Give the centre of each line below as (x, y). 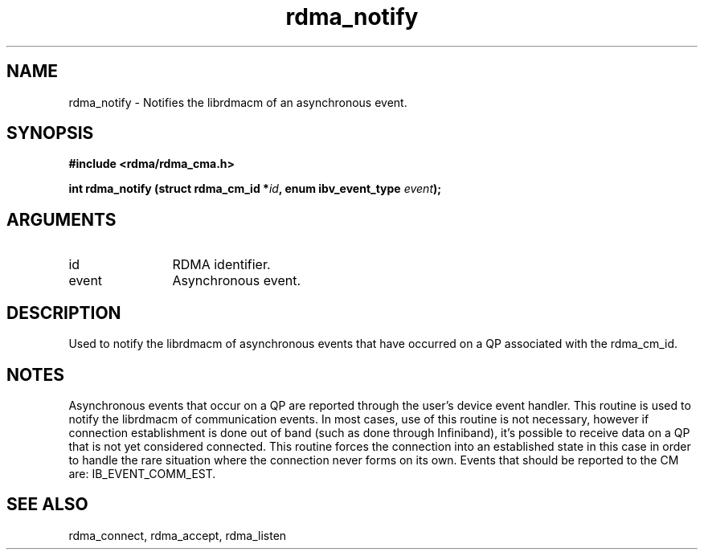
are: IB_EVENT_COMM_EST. (142, 473)
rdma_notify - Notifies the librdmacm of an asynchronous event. (238, 102)
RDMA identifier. (221, 265)
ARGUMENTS (61, 219)
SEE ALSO (47, 505)
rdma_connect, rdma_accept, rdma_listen (178, 535)
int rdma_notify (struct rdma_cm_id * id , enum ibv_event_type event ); (255, 189)
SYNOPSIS (50, 133)
